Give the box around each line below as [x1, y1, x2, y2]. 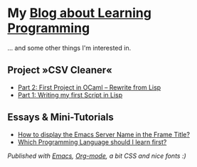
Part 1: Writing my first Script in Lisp [17, 90, 123, 99]
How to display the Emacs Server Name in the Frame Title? [17, 130, 191, 139]
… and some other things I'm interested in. [7, 43, 132, 52]
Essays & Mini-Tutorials [7, 112, 114, 124]
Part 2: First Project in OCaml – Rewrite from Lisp [17, 83, 161, 92]
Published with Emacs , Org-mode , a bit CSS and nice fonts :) [7, 151, 186, 160]
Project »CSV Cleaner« [7, 64, 112, 76]
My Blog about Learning [7, 5, 151, 21]
